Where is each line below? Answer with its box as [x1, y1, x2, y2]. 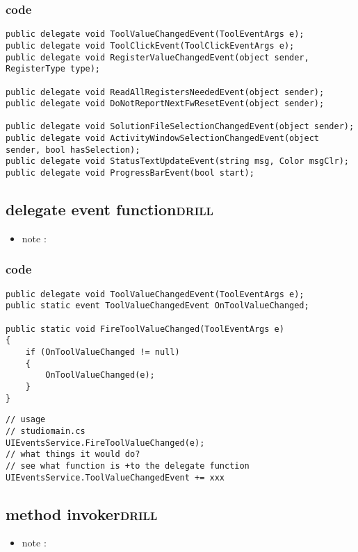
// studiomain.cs [6, 426, 86, 436]
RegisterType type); [6, 64, 101, 74]
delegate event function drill [6, 199, 213, 220]
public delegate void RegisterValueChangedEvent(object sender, [6, 52, 309, 62]
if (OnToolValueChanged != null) [25, 347, 180, 358]
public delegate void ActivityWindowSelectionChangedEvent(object [6, 133, 320, 144]
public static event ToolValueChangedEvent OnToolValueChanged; [6, 301, 309, 311]
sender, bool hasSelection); [6, 144, 140, 155]
